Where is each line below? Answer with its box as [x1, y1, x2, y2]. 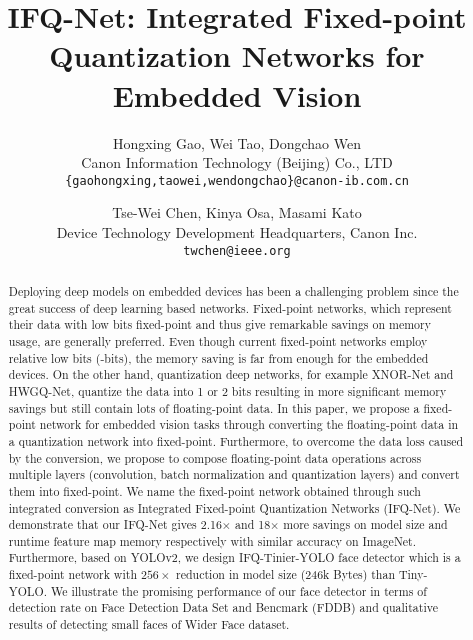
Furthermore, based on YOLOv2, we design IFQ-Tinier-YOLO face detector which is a [8, 549, 461, 566]
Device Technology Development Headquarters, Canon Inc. [56, 221, 418, 242]
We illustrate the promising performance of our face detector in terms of [50, 582, 427, 599]
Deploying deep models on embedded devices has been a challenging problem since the [8, 282, 459, 299]
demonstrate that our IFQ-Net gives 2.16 [8, 516, 222, 533]
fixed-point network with [8, 566, 138, 583]
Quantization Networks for [49, 35, 425, 76]
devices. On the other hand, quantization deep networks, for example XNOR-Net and [8, 366, 454, 383]
